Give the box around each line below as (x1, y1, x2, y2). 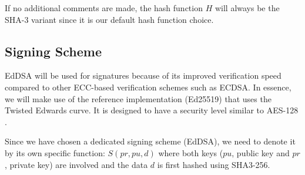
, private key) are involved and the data (5, 158, 148, 170)
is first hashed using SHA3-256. (157, 158, 270, 170)
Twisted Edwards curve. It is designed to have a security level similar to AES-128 (5, 104, 299, 116)
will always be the (214, 2, 280, 14)
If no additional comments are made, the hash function (5, 2, 203, 14)
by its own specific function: (5, 146, 105, 159)
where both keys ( (158, 146, 223, 159)
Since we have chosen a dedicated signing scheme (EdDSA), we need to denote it (5, 135, 296, 147)
